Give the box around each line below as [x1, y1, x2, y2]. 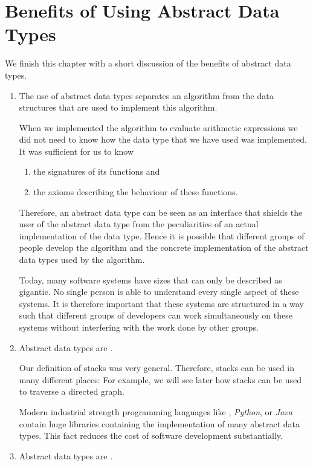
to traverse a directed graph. [19, 385, 124, 398]
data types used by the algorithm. [19, 253, 145, 266]
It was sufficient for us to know [19, 144, 134, 157]
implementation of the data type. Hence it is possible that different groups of [19, 229, 305, 242]
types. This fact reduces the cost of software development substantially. [19, 429, 283, 442]
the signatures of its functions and [33, 165, 160, 178]
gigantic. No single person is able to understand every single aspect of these [19, 285, 299, 298]
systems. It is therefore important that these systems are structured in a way [19, 297, 304, 309]
